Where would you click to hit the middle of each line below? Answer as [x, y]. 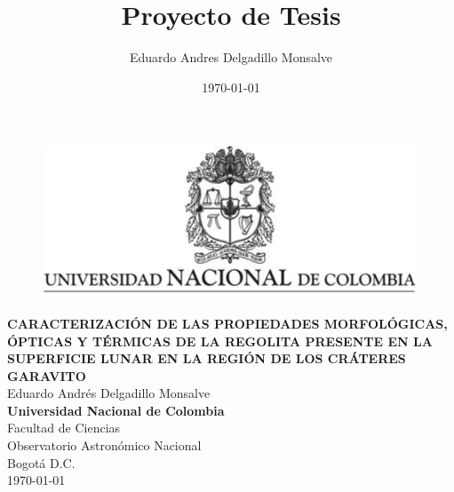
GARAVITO [47, 375]
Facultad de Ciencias [64, 428]
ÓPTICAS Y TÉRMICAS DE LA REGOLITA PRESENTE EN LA [220, 341]
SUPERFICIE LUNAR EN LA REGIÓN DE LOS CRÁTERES [207, 358]
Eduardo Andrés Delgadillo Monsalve [109, 393]
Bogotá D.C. [41, 462]
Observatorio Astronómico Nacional [104, 445]
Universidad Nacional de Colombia [116, 410]
